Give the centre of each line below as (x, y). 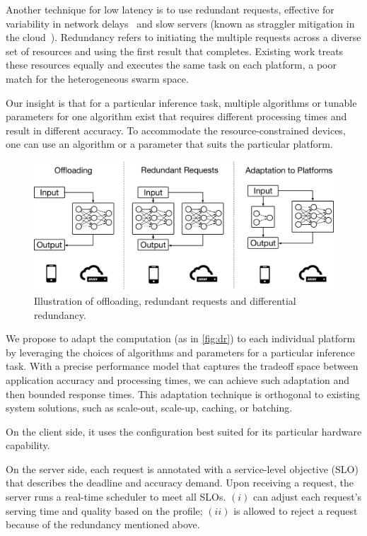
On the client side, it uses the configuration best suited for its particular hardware (184, 431)
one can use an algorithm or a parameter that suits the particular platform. (169, 144)
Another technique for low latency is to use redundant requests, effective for (170, 9)
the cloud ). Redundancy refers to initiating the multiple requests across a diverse (183, 37)
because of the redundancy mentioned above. (103, 524)
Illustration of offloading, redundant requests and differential (165, 300)
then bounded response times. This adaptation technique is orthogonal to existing (183, 394)
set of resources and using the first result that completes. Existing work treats (175, 51)
